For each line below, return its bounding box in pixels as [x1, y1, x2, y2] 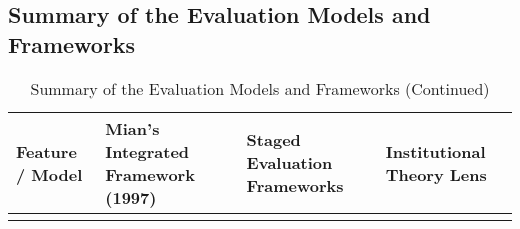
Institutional [385, 139, 486, 163]
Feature [16, 139, 77, 163]
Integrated [105, 139, 190, 163]
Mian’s [105, 116, 160, 140]
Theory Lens [385, 162, 487, 186]
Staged [246, 128, 301, 152]
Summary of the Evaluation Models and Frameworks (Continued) [30, 76, 490, 100]
